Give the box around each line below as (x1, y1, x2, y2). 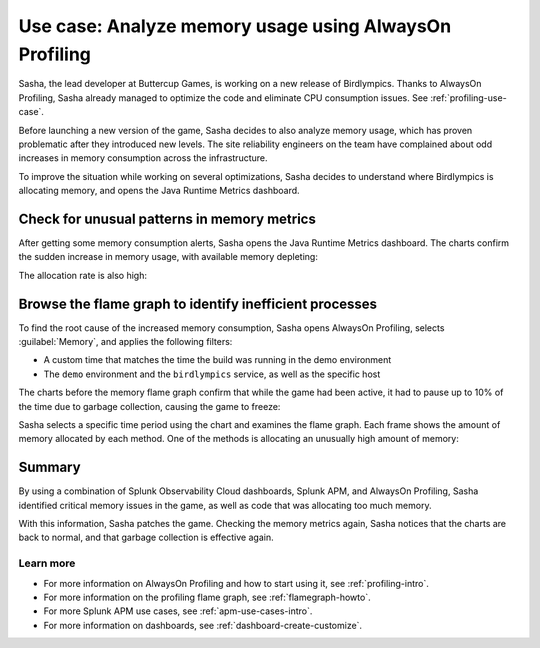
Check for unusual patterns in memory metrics (18, 210, 317, 227)
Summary (18, 459, 81, 476)
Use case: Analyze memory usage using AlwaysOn (18, 15, 452, 37)
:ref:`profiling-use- (430, 91, 507, 104)
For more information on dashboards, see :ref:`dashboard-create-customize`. (43, 619, 363, 631)
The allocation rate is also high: (18, 269, 147, 281)
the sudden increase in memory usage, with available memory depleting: (18, 251, 319, 263)
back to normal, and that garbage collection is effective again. (18, 531, 274, 544)
